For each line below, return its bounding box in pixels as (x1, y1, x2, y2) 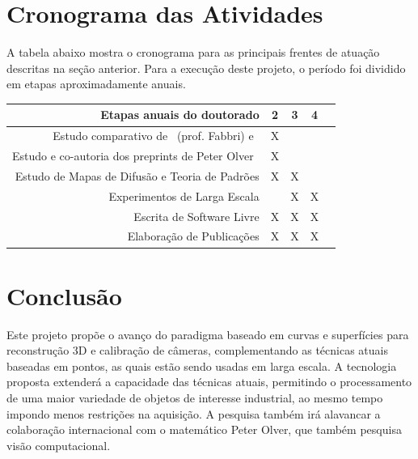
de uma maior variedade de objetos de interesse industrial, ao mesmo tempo (6, 389, 383, 406)
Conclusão (6, 278, 122, 312)
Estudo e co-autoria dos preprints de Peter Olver (12, 147, 254, 164)
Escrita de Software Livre (133, 207, 260, 224)
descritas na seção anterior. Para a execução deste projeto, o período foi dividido (6, 59, 406, 76)
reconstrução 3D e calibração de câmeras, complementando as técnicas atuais (6, 342, 388, 359)
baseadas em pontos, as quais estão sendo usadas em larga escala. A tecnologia (6, 357, 397, 374)
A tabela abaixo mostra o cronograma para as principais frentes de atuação (6, 44, 380, 61)
